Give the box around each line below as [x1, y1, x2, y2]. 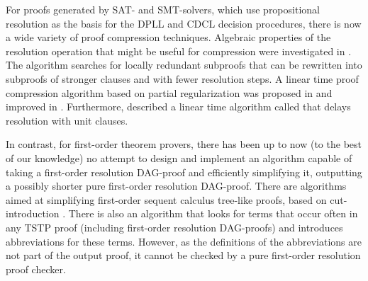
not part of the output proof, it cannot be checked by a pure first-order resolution [6, 248, 361, 263]
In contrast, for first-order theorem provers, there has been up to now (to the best [6, 137, 362, 151]
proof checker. [6, 261, 66, 276]
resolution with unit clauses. [6, 113, 128, 127]
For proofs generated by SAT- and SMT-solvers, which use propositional [6, 2, 320, 16]
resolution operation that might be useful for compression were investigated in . [6, 43, 352, 58]
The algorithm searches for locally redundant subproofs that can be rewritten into [6, 57, 362, 72]
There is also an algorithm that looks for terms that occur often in [68, 206, 358, 221]
